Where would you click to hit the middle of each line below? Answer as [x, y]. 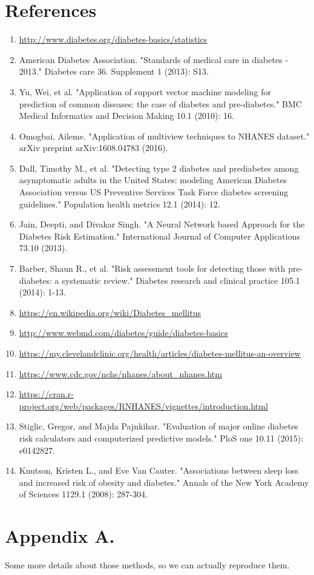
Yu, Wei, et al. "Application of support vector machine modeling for [145, 91]
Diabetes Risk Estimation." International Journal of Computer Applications [160, 236]
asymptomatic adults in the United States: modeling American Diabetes [153, 180]
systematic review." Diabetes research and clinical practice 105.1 [181, 280]
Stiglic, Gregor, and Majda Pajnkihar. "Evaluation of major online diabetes [159, 426]
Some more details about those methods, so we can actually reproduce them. [147, 565]
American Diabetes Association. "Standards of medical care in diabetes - [153, 59]
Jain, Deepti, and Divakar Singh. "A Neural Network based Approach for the [162, 224]
